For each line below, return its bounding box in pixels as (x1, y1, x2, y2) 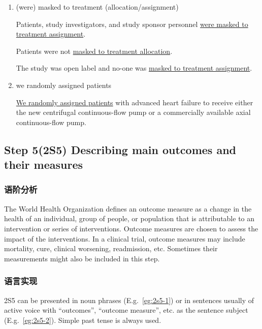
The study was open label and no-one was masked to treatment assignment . (16, 63, 252, 73)
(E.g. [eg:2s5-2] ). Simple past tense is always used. (4, 314, 161, 325)
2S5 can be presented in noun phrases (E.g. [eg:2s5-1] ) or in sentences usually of (4, 294, 254, 305)
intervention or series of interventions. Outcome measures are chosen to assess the (4, 223, 258, 233)
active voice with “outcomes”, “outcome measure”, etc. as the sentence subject (4, 305, 248, 315)
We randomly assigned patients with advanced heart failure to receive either (16, 97, 253, 107)
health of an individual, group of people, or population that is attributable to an (4, 213, 255, 224)
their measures (4, 157, 83, 172)
